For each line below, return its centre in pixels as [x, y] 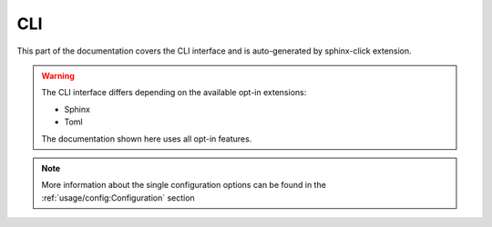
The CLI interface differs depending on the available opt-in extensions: [174, 93]
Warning [58, 75]
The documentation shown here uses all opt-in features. [147, 138]
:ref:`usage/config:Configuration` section [118, 197]
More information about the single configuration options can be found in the [184, 185]
